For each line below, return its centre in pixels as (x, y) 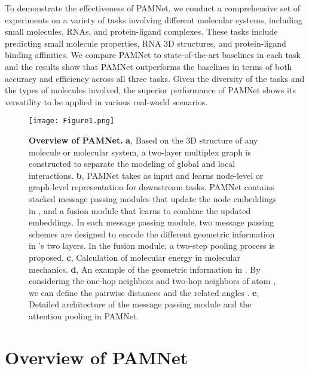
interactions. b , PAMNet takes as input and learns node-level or (146, 175)
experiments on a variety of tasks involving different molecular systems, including (154, 19)
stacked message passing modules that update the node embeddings (153, 198)
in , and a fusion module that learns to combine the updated (140, 210)
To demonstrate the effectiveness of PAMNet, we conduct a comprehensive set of (153, 8)
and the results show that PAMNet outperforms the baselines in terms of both (149, 66)
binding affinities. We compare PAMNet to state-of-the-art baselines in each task (153, 55)
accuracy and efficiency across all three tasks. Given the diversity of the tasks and (155, 78)
